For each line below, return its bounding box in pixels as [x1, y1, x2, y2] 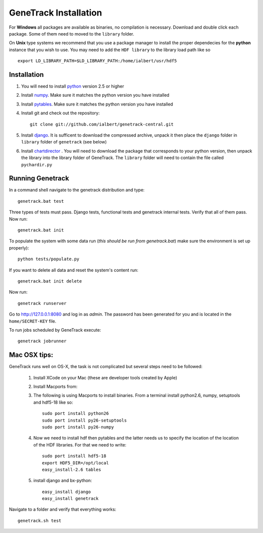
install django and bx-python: [33, 478, 92, 483]
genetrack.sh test [18, 518, 62, 523]
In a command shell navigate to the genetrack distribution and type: [9, 187, 145, 193]
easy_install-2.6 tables [42, 467, 101, 472]
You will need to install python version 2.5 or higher [21, 83, 124, 89]
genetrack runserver [18, 301, 67, 306]
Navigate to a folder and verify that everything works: [9, 506, 116, 513]
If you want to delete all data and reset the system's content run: [9, 267, 139, 273]
